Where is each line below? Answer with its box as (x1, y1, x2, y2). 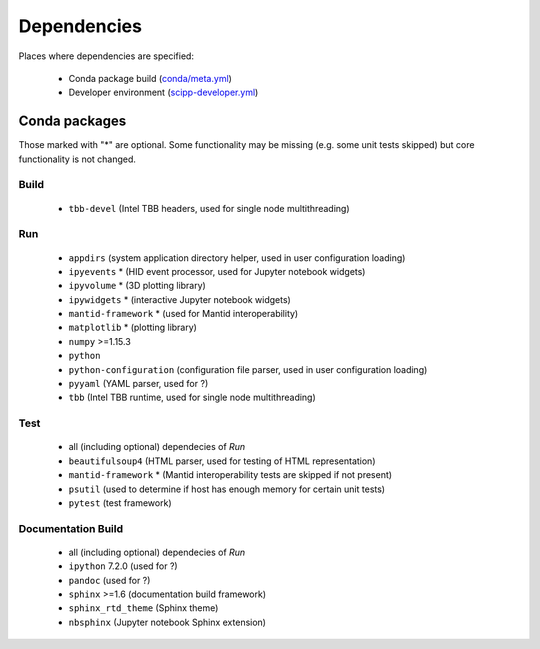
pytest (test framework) (68, 496, 172, 509)
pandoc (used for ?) (68, 574, 151, 586)
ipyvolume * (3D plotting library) (68, 280, 207, 292)
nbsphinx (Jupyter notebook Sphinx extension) (68, 616, 267, 628)
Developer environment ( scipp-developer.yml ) (68, 86, 259, 99)
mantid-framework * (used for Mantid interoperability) (68, 308, 299, 320)
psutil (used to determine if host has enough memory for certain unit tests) (68, 483, 385, 495)
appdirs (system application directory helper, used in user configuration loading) (68, 251, 406, 264)
